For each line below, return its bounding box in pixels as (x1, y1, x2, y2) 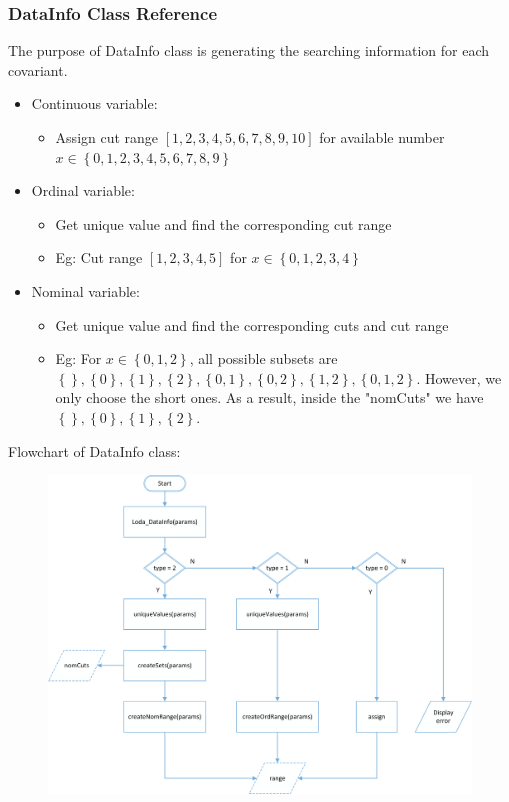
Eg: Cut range (55, 247, 143, 268)
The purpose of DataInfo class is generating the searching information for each (8, 40, 490, 61)
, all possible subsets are (189, 348, 338, 369)
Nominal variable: (31, 280, 140, 301)
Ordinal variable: (31, 180, 135, 201)
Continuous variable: (31, 93, 158, 114)
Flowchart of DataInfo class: (8, 440, 181, 461)
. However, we (416, 367, 502, 388)
